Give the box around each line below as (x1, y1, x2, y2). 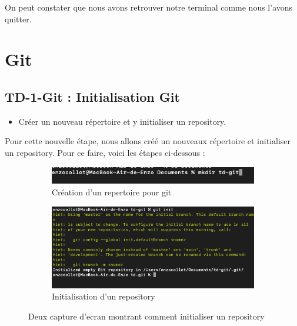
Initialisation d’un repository (52, 290, 155, 302)
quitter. (5, 12, 32, 25)
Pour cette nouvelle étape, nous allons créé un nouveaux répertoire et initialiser (5, 135, 291, 147)
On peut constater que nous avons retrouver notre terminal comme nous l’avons (5, 1, 293, 13)
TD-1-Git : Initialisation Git (5, 87, 180, 105)
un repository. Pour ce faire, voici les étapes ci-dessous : (5, 146, 205, 158)
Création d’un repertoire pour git (52, 186, 172, 198)
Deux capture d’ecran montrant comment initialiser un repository (28, 310, 265, 322)
